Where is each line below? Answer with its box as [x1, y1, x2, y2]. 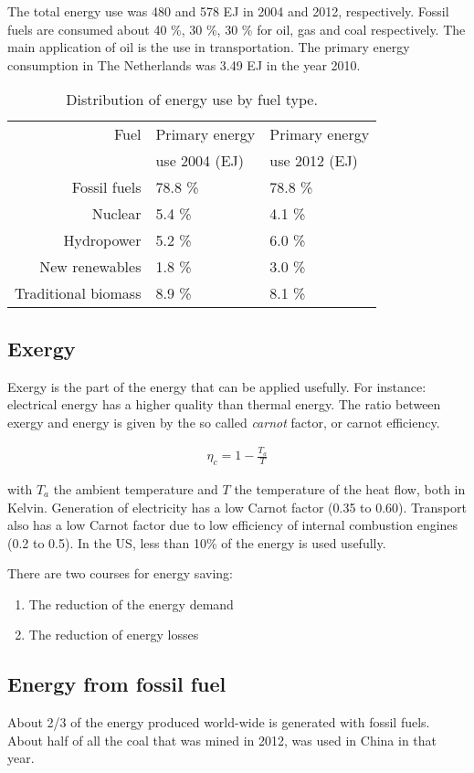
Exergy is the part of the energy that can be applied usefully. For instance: [7, 376, 427, 396]
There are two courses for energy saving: [7, 564, 233, 583]
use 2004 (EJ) [155, 150, 244, 172]
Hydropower [63, 229, 142, 251]
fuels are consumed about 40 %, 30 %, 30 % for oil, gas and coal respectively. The [7, 19, 466, 38]
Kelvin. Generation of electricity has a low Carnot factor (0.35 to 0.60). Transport [7, 497, 467, 516]
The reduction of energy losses [28, 625, 199, 644]
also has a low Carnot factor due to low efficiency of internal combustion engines [7, 515, 458, 535]
